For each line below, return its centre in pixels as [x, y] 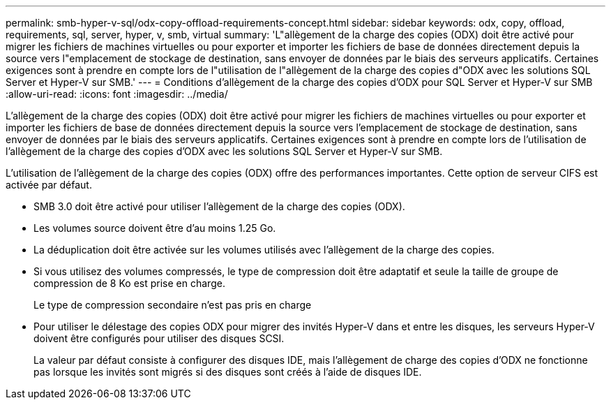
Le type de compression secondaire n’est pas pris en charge [173, 305]
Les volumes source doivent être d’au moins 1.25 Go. [155, 228]
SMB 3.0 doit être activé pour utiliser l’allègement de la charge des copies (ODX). [219, 206]
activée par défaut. [49, 185]
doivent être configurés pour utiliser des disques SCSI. [159, 338]
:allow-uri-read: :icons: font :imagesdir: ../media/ [117, 94]
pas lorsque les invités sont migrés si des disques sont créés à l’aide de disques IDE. [228, 372]
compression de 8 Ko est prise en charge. [129, 283]
